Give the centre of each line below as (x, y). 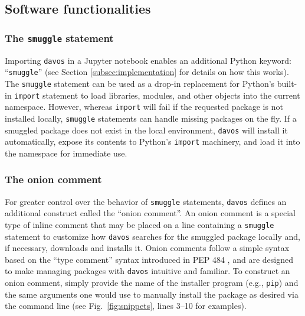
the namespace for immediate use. (66, 153)
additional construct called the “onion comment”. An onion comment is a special (150, 213)
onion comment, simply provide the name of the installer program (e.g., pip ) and (152, 283)
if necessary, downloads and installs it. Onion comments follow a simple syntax (147, 248)
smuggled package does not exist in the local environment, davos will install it (146, 130)
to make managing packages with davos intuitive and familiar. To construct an (147, 271)
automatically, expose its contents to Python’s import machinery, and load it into (152, 141)
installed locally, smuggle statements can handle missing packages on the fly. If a (151, 118)
